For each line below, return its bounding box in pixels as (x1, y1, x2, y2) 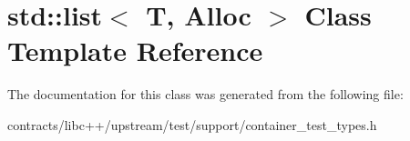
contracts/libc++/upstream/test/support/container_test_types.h (7, 115, 377, 134)
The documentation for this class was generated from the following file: (7, 85, 404, 104)
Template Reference (7, 32, 263, 69)
